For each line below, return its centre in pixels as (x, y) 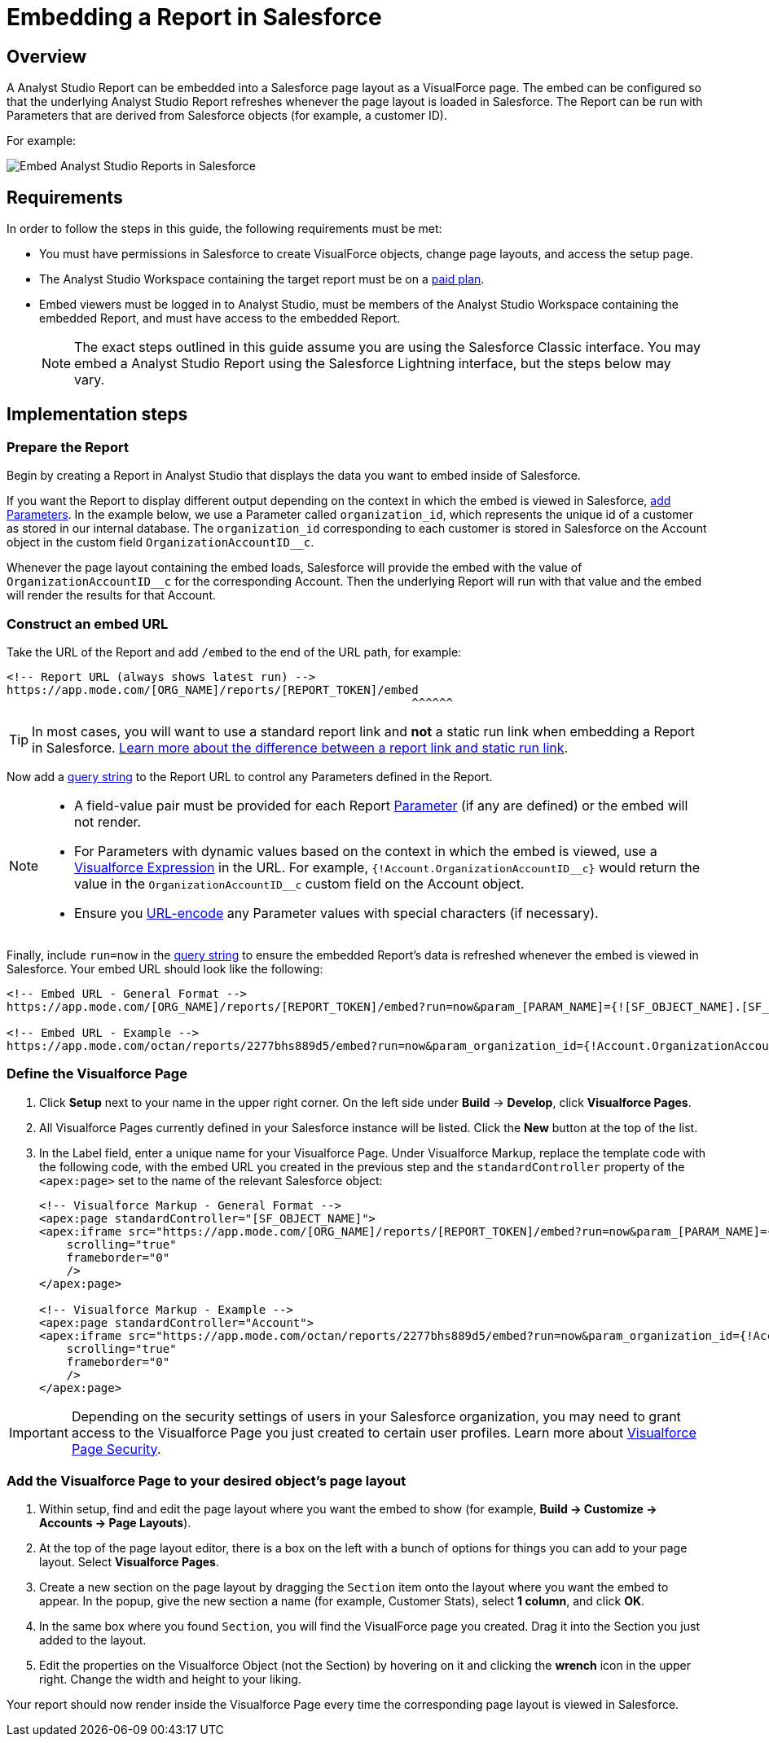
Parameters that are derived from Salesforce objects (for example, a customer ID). (227, 116)
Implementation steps (97, 415)
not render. (108, 821)
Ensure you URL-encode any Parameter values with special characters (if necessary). (336, 913)
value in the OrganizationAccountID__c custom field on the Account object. (299, 883)
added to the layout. (93, 1640)
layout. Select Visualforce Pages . (130, 1562)
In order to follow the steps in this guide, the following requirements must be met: (224, 229)
